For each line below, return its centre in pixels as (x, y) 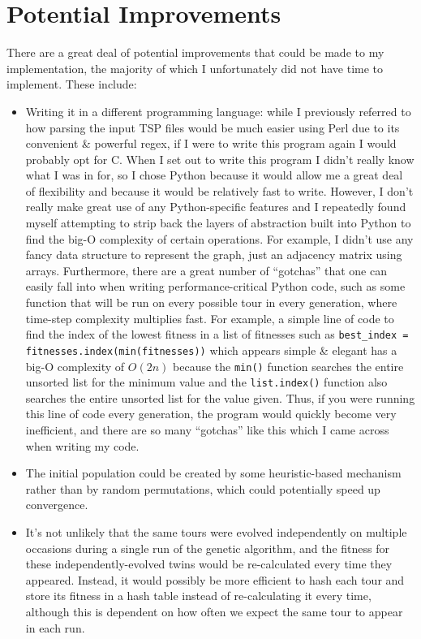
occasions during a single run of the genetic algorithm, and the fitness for (207, 548)
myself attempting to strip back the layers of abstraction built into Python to (218, 223)
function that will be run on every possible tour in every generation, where (211, 302)
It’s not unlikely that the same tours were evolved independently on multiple (216, 532)
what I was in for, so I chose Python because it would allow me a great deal (214, 175)
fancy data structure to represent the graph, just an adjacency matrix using (214, 255)
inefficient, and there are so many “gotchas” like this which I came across (207, 430)
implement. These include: (72, 84)
